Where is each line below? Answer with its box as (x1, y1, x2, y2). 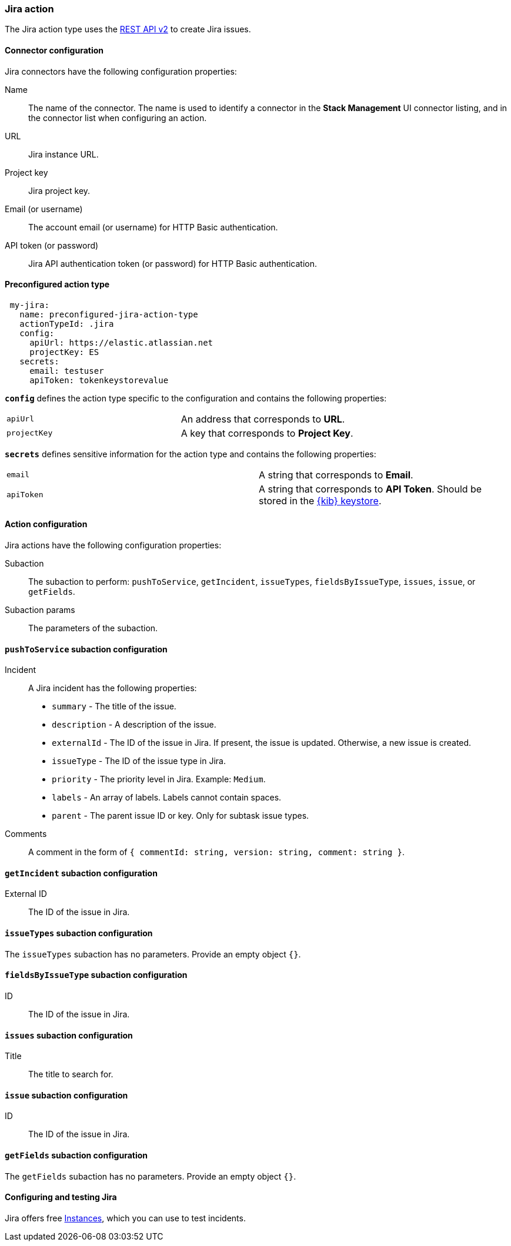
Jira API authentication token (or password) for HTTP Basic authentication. (28, 258, 317, 269)
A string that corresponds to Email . (259, 468, 413, 481)
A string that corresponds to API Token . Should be (259, 483, 482, 495)
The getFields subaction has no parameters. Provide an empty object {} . (5, 1171, 296, 1181)
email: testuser (29, 366, 104, 376)
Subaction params (5, 605, 75, 615)
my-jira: (9, 300, 49, 310)
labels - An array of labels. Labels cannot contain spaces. (52, 792, 282, 803)
